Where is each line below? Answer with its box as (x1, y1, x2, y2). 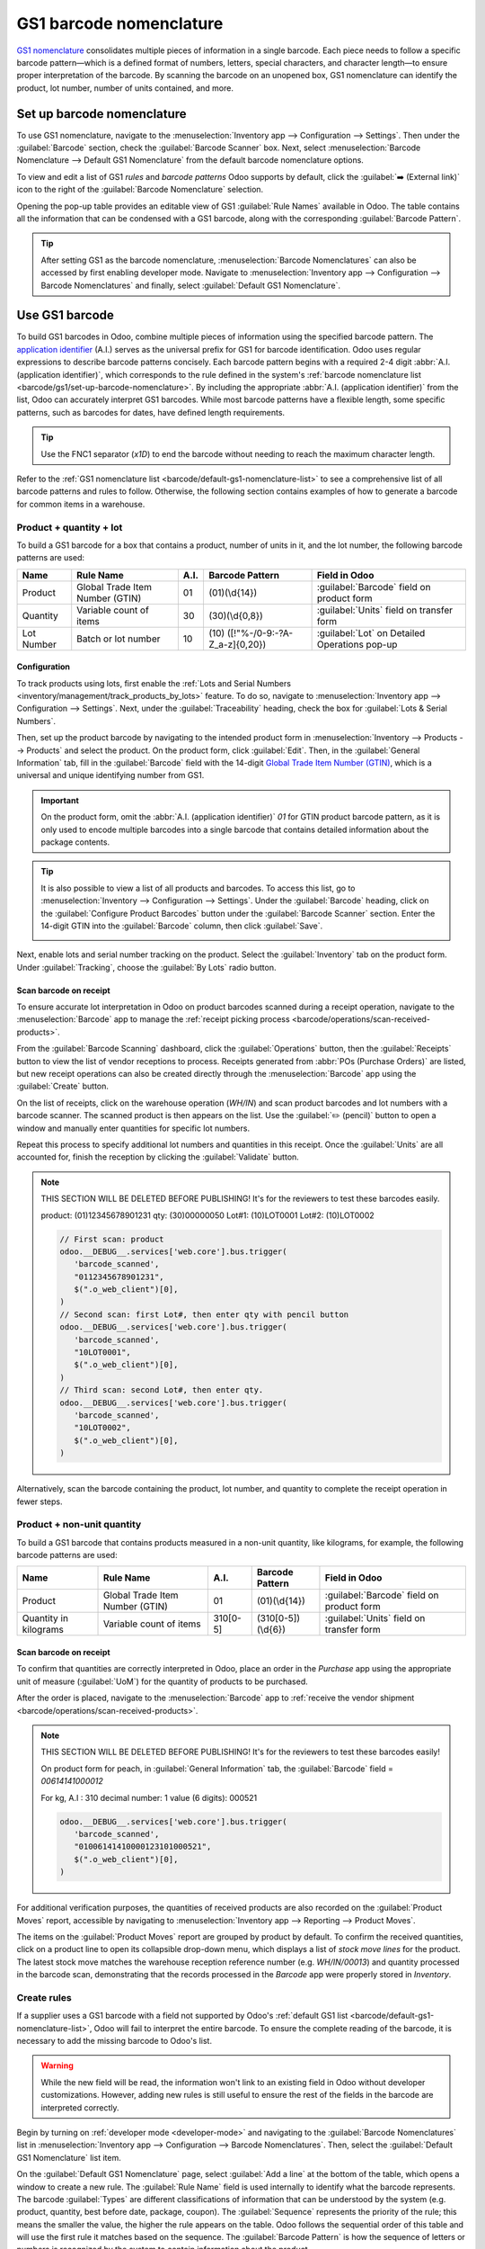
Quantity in (22, 1612, 69, 1625)
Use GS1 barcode (16, 308, 114, 323)
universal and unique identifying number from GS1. (16, 770, 205, 781)
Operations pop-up (316, 638, 398, 650)
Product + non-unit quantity (16, 1519, 142, 1531)
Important (40, 794, 80, 805)
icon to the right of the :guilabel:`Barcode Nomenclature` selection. (16, 184, 264, 195)
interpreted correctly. (40, 2101, 120, 2113)
